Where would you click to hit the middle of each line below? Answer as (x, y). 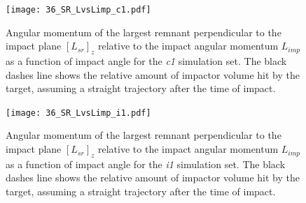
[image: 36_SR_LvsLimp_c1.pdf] (78, 10)
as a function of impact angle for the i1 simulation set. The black (146, 164)
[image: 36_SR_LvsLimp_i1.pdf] (78, 113)
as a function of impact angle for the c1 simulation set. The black (146, 61)
